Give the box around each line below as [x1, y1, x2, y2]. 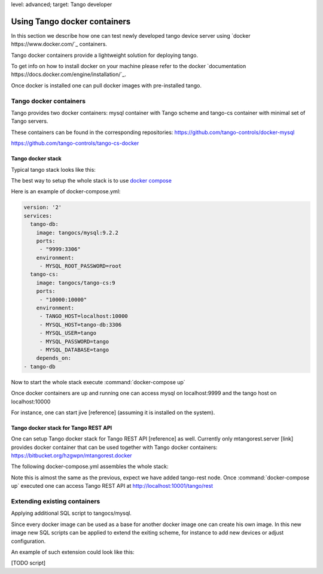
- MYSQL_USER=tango [39, 330, 97, 336]
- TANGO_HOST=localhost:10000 [39, 313, 128, 320]
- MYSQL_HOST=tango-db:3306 [39, 321, 122, 328]
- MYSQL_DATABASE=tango [39, 346, 109, 353]
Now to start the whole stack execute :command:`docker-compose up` [11, 378, 185, 385]
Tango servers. [11, 117, 48, 125]
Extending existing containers [11, 497, 100, 506]
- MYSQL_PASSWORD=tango [39, 338, 109, 345]
